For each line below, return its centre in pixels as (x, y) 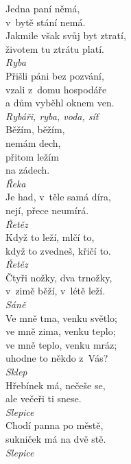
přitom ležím (32, 156)
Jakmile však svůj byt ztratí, (66, 35)
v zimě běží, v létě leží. (56, 291)
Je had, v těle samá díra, (58, 197)
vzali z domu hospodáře (56, 89)
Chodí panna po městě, (55, 425)
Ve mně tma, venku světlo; (62, 317)
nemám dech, (33, 142)
